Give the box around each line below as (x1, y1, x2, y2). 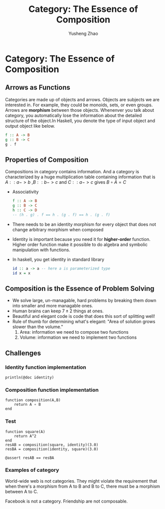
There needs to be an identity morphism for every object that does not (12, 221, 156, 227)
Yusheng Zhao (68, 30, 98, 36)
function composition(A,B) (5, 398, 61, 403)
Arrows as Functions (5, 83, 70, 92)
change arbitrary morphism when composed (12, 226, 104, 232)
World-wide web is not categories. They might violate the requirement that (5, 478, 158, 484)
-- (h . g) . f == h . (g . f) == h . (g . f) (12, 212, 110, 217)
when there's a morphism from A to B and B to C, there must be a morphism (5, 483, 160, 489)
